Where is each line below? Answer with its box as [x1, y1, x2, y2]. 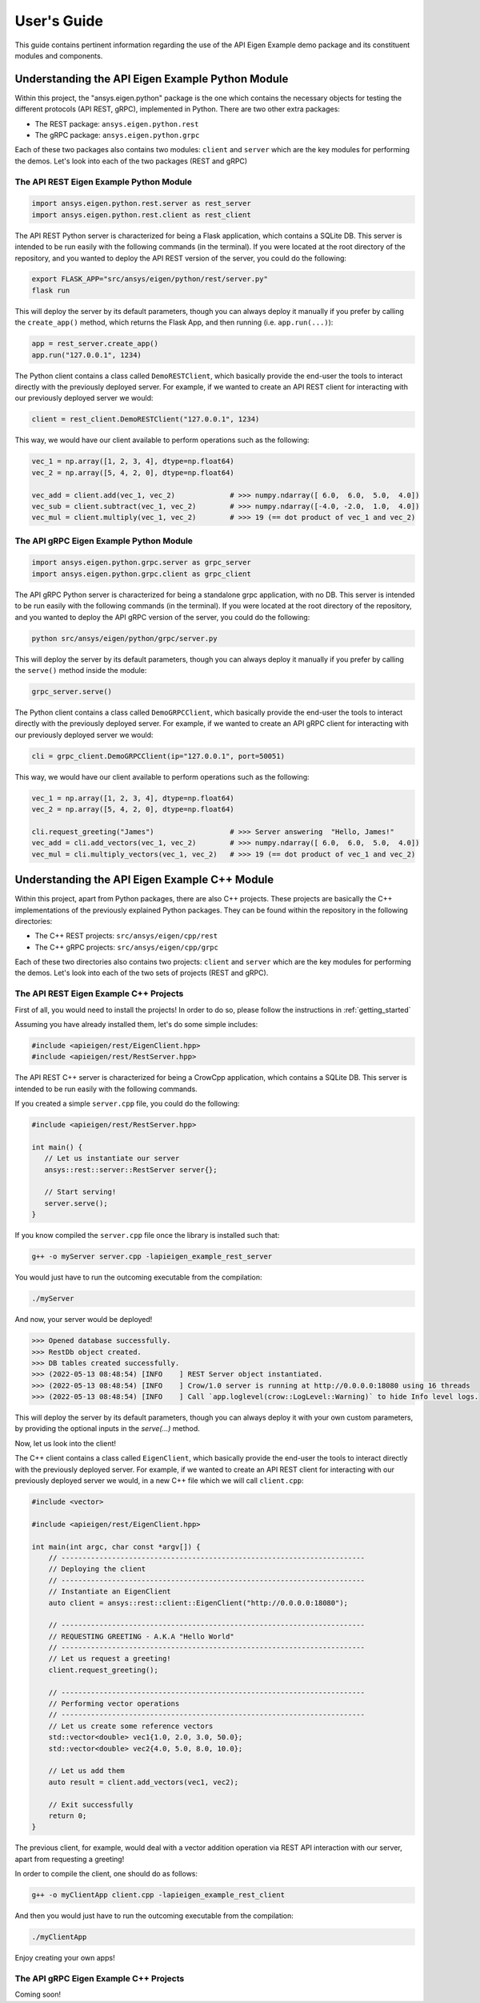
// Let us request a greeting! [48, 1654, 171, 1663]
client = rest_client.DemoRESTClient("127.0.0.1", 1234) [31, 415, 260, 424]
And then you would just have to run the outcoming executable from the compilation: [14, 1911, 294, 1920]
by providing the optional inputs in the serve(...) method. [14, 1424, 200, 1433]
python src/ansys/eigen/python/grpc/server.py [31, 634, 218, 643]
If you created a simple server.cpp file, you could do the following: [14, 1098, 240, 1109]
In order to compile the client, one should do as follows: [14, 1869, 198, 1879]
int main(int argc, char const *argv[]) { [31, 1542, 201, 1551]
